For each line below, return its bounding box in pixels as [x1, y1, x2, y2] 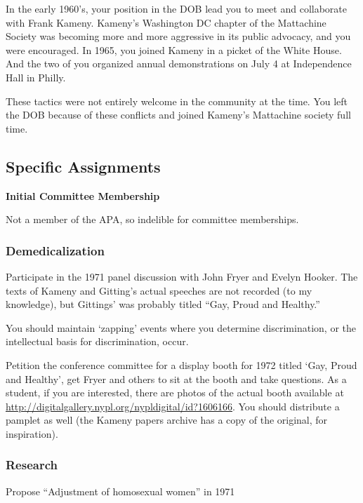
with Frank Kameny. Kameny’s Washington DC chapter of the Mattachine [6, 15, 326, 29]
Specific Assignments [6, 155, 161, 177]
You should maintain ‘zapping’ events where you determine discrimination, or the [6, 320, 356, 335]
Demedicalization [6, 241, 105, 259]
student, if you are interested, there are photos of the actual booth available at [6, 385, 344, 400]
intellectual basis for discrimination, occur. [6, 334, 189, 349]
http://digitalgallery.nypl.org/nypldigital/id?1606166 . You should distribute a [6, 398, 340, 413]
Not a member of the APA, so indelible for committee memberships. [6, 212, 299, 227]
